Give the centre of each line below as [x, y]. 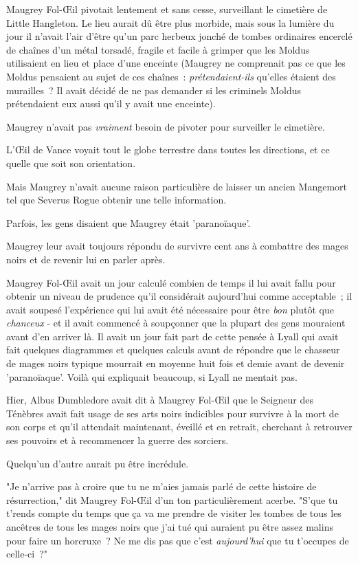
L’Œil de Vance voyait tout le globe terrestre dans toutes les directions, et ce [168, 150]
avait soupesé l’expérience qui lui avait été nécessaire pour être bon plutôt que [170, 309]
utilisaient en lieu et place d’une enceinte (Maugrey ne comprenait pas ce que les [176, 63]
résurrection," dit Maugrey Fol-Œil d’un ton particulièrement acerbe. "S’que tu [172, 499]
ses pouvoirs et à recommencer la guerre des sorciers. [118, 440]
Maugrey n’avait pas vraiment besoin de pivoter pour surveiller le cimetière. [166, 126]
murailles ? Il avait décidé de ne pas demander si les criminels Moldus [154, 90]
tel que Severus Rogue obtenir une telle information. [116, 200]
